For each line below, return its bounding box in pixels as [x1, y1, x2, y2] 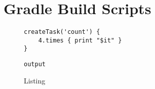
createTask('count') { [24, 28, 100, 36]
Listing [24, 75, 46, 85]
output [24, 61, 46, 68]
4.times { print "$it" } [38, 36, 122, 44]
